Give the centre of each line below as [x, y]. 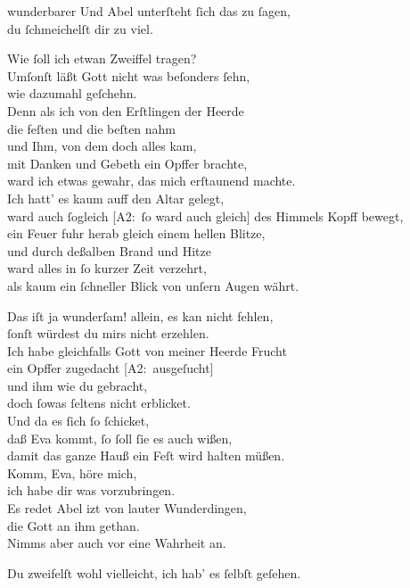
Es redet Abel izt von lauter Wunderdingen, [127, 508]
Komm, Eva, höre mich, [72, 472]
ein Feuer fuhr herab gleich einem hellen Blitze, [136, 233]
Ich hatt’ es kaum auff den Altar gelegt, [116, 198]
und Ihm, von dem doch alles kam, [102, 146]
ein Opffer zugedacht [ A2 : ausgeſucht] [111, 368]
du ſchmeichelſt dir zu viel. [80, 28]
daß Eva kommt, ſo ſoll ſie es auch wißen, [120, 438]
